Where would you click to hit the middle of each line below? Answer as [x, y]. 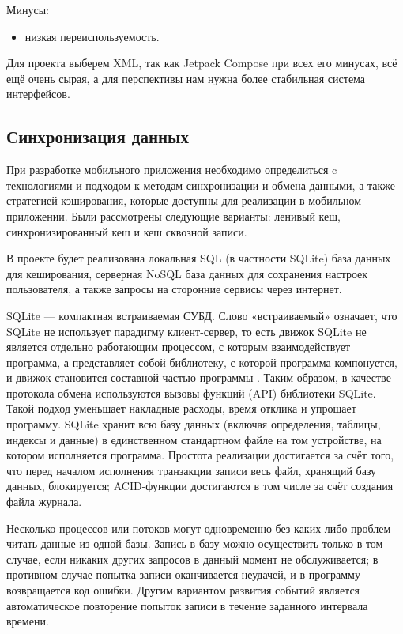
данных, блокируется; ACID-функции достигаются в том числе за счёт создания [200, 486]
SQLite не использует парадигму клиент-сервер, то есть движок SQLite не [186, 331]
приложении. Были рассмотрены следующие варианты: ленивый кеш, [173, 215]
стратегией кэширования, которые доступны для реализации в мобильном [184, 200]
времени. [28, 621]
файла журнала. [44, 502]
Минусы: [28, 9]
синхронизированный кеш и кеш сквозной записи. [127, 231]
